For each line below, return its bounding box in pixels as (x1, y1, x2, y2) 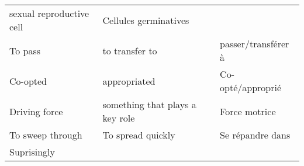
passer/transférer (220, 37, 289, 50)
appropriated (102, 74, 156, 88)
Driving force (9, 104, 63, 118)
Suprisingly (9, 145, 55, 158)
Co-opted (9, 74, 47, 88)
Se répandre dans (220, 128, 291, 141)
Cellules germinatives (102, 13, 189, 27)
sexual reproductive (9, 6, 89, 20)
